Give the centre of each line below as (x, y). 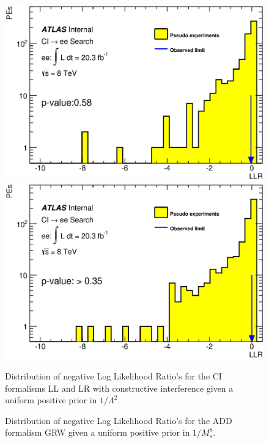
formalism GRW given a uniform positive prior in (98, 432)
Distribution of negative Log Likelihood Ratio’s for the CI (113, 375)
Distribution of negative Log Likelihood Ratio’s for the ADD (119, 420)
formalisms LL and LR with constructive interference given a (119, 388)
